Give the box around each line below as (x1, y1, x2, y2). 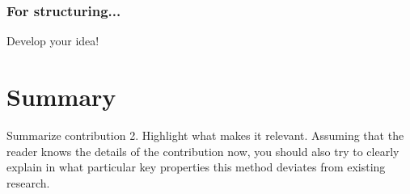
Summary (6, 80, 116, 112)
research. (6, 174, 50, 191)
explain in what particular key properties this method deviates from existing (6, 158, 386, 175)
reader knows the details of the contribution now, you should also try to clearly (6, 142, 399, 159)
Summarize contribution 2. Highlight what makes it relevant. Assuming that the (6, 126, 404, 143)
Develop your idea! (6, 32, 99, 49)
